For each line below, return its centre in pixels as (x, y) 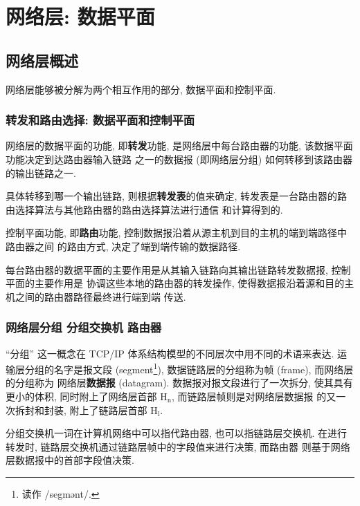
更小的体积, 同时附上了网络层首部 (81, 396)
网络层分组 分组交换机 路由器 (84, 327)
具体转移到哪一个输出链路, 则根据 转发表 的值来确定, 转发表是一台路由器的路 (177, 196)
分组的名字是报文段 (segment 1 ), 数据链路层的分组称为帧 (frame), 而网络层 (189, 368)
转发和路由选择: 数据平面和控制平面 (100, 120)
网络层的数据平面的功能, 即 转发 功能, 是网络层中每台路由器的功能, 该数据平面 (179, 146)
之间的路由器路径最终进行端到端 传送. (100, 296)
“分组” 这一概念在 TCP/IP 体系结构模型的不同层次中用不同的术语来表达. (170, 353)
